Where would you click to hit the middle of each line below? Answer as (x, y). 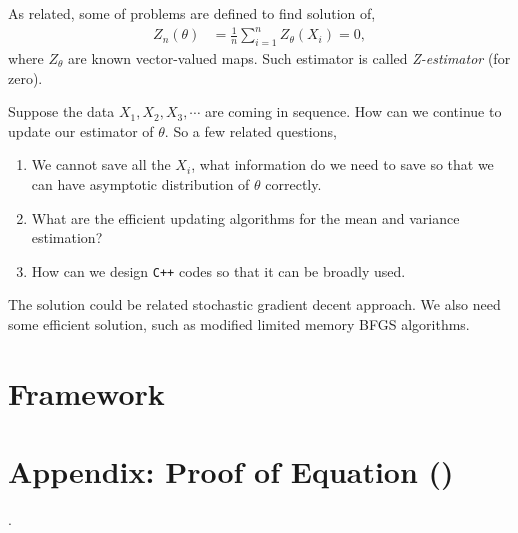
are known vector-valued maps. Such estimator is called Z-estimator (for (289, 57)
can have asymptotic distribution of (140, 183)
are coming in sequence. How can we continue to (353, 111)
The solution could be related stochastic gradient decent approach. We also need (254, 304)
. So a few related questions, (250, 130)
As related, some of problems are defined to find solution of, (192, 13)
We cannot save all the (101, 164)
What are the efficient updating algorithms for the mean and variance (245, 217)
